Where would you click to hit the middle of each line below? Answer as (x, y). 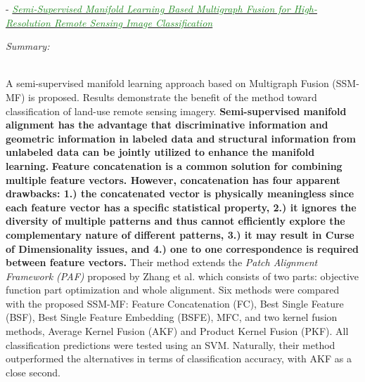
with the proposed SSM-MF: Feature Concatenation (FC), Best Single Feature (175, 303)
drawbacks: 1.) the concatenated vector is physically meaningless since (180, 193)
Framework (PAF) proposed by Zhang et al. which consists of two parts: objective (182, 276)
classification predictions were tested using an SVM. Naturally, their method (171, 344)
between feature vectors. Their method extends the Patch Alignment (162, 262)
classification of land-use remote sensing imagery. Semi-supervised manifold (176, 111)
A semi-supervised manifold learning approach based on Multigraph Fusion (167, 83)
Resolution (28, 22)
